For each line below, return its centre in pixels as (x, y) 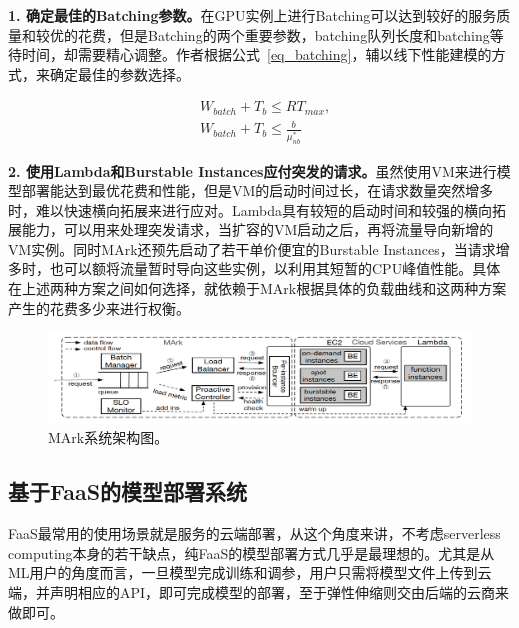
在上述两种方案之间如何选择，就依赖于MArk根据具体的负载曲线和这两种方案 (257, 288)
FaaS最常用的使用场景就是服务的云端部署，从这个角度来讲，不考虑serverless (254, 533)
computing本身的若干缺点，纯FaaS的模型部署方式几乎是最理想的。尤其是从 (251, 552)
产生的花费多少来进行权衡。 (99, 307)
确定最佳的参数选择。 (119, 73)
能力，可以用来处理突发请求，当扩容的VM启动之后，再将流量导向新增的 (257, 229)
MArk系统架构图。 (108, 437)
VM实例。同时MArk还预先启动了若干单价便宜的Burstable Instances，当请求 (252, 248)
